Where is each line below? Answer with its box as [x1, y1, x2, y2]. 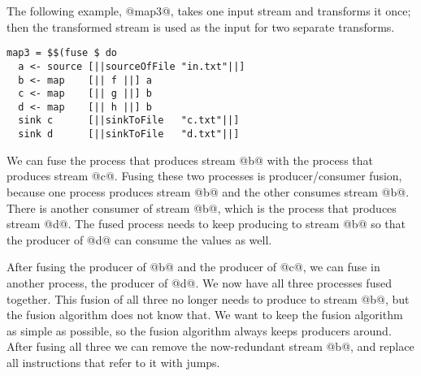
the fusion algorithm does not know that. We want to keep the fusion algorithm [7, 306, 403, 323]
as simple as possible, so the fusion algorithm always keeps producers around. [7, 322, 392, 339]
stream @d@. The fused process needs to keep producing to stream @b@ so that [7, 215, 406, 232]
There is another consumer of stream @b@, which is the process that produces [7, 199, 397, 216]
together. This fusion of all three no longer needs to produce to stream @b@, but [7, 290, 410, 307]
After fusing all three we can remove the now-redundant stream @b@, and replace [7, 338, 414, 355]
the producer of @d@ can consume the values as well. [7, 231, 272, 248]
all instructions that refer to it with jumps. [7, 353, 220, 370]
